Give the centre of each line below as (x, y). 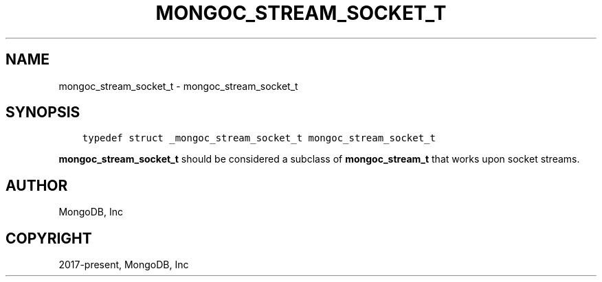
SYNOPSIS (43, 113)
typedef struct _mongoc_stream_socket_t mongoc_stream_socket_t (259, 138)
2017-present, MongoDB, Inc (124, 265)
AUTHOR (37, 185)
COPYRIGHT (49, 238)
